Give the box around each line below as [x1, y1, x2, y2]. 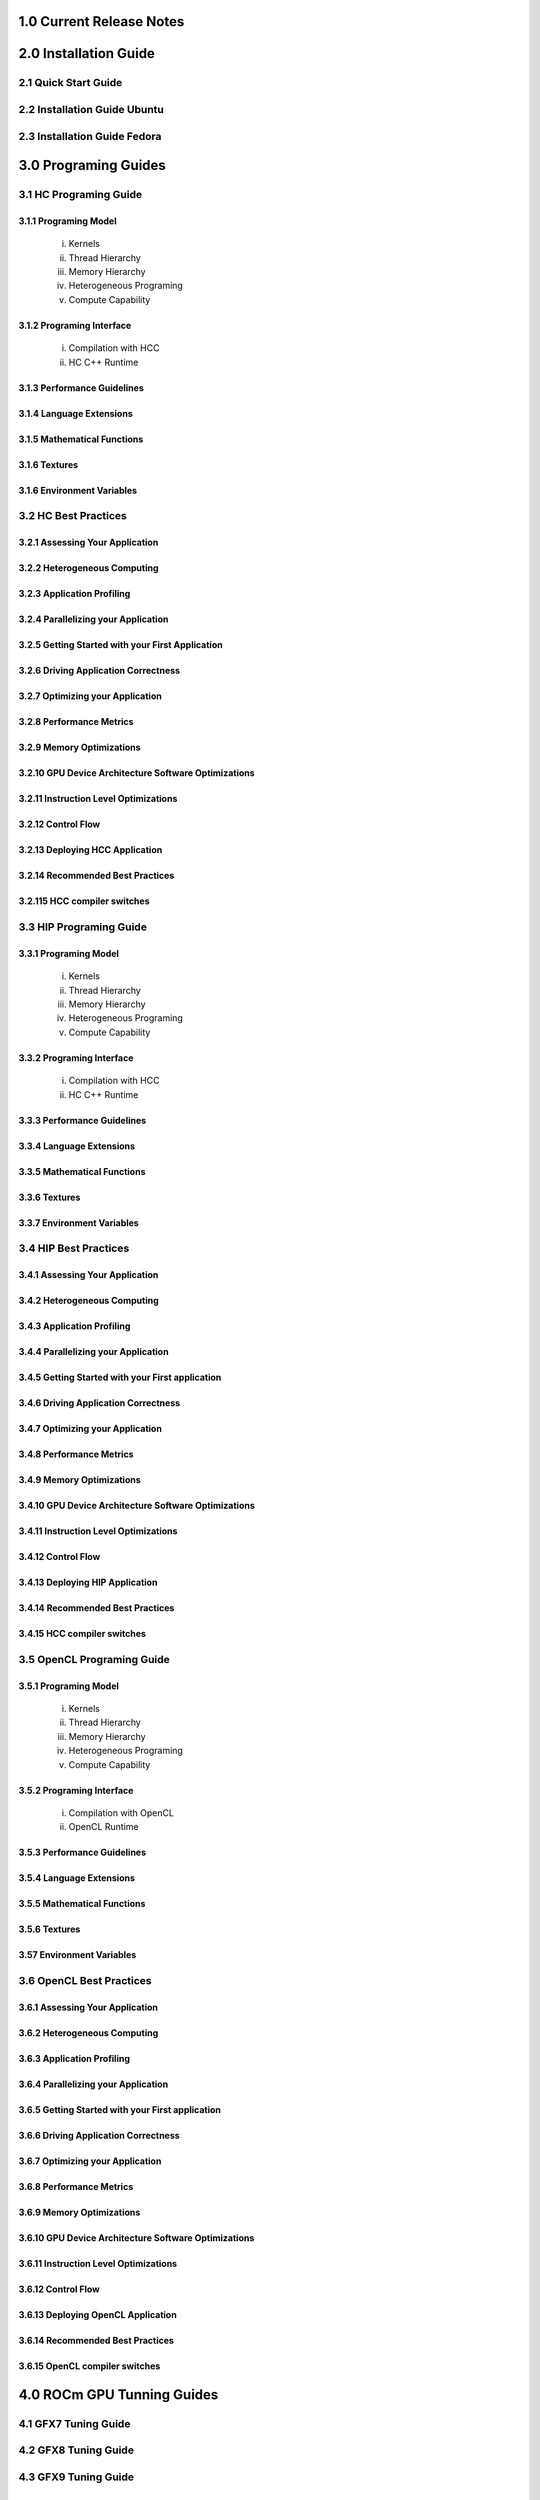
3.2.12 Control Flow [18, 818, 100, 830]
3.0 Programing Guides [18, 157, 167, 174]
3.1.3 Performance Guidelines [18, 381, 145, 394]
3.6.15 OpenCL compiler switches [18, 2360, 161, 2372]
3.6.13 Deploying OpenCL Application [18, 2308, 177, 2320]
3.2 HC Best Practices [18, 509, 127, 523]
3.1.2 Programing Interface [18, 319, 132, 331]
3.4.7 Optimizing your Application [18, 1423, 162, 1435]
